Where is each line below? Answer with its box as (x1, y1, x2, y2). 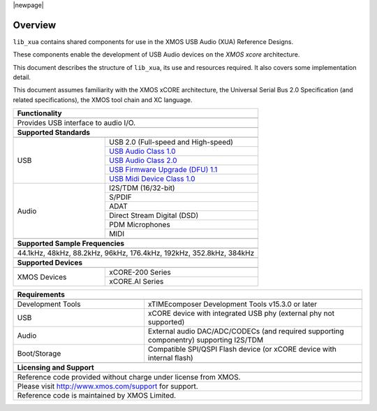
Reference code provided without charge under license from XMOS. (17, 373, 241, 382)
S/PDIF (109, 192, 132, 202)
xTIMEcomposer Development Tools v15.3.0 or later (147, 299, 318, 309)
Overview (13, 19, 57, 31)
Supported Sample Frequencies (17, 238, 125, 248)
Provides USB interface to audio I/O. (17, 118, 136, 128)
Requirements (17, 290, 66, 300)
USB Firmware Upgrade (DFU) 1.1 (109, 165, 218, 175)
